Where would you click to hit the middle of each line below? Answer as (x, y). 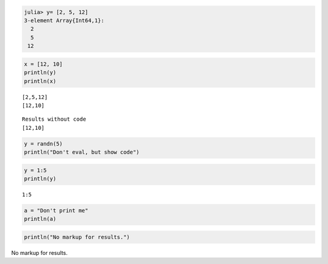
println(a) (40, 219)
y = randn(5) (43, 144)
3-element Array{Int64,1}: (64, 20)
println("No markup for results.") (77, 237)
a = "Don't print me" (56, 210)
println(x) (40, 81)
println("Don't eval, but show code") (82, 152)
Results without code (54, 119)
